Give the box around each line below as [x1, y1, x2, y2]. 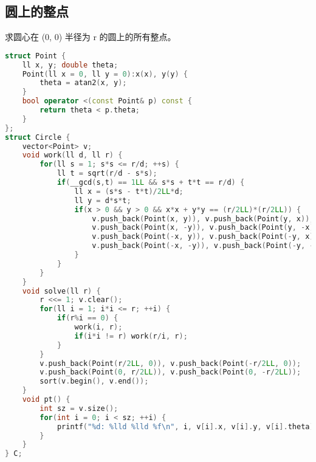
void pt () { [22, 395, 70, 404]
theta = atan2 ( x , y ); [39, 78, 127, 88]
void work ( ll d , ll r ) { [22, 151, 123, 160]
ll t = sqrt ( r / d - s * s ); [57, 169, 157, 178]
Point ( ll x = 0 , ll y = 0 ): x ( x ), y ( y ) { [22, 69, 188, 78]
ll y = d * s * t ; [74, 196, 131, 205]
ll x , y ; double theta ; [22, 60, 118, 69]
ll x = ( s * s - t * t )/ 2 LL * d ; [74, 187, 184, 196]
